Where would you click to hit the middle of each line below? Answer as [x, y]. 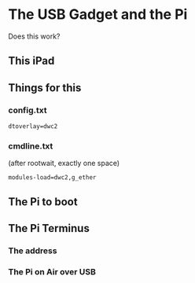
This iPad [31, 61]
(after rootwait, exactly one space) [64, 164]
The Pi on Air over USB [52, 271]
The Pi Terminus [49, 228]
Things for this [45, 88]
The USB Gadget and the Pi [98, 15]
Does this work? [34, 36]
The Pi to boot [43, 202]
